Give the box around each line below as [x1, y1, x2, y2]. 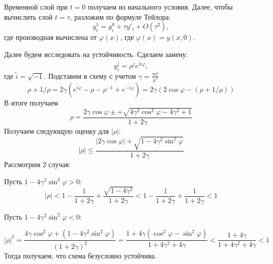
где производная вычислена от [4, 32, 97, 42]
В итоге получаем [4, 97, 59, 108]
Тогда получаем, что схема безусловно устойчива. [4, 250, 157, 260]
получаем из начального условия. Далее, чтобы [88, 2, 233, 12]
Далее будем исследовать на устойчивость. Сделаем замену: [4, 48, 188, 59]
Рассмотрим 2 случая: [4, 159, 71, 170]
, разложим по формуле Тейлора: [70, 11, 171, 22]
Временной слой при [4, 2, 68, 12]
